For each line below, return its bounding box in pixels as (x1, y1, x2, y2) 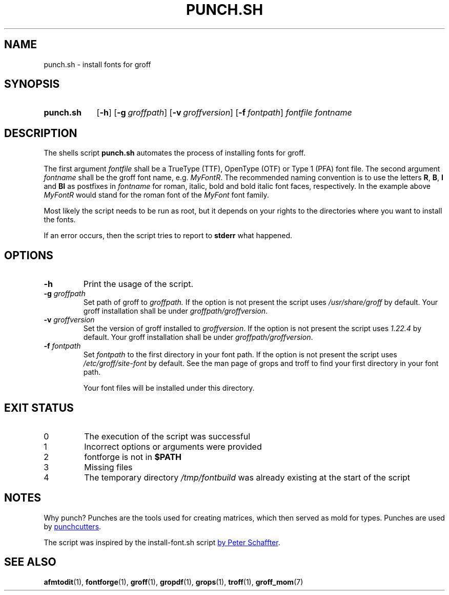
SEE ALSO (4, 555, 56, 569)
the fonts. (44, 215, 76, 224)
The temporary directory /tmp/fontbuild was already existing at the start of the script (84, 472, 411, 483)
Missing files (84, 462, 133, 472)
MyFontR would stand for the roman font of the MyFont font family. (44, 190, 269, 200)
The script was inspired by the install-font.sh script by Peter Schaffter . (44, 538, 280, 547)
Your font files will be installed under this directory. (83, 383, 255, 393)
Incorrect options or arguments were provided (84, 441, 262, 452)
